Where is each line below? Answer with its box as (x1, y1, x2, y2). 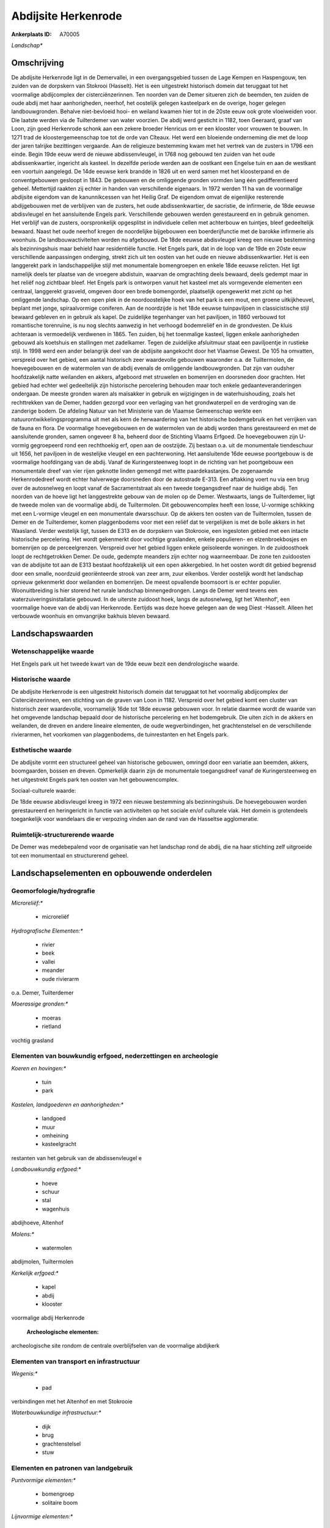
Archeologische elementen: (26, 1328, 99, 1335)
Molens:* (11, 1230, 35, 1238)
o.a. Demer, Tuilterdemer (11, 989, 74, 996)
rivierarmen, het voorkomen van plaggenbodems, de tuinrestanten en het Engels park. (11, 730, 229, 738)
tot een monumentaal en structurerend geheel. (11, 851, 129, 859)
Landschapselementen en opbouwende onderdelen (11, 868, 212, 878)
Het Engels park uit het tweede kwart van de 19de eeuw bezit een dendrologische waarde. (11, 660, 240, 667)
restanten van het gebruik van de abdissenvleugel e (11, 1154, 142, 1161)
